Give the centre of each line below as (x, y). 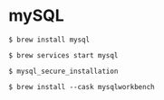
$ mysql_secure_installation (63, 71)
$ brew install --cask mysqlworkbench (82, 86)
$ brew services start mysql (63, 55)
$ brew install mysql (49, 40)
